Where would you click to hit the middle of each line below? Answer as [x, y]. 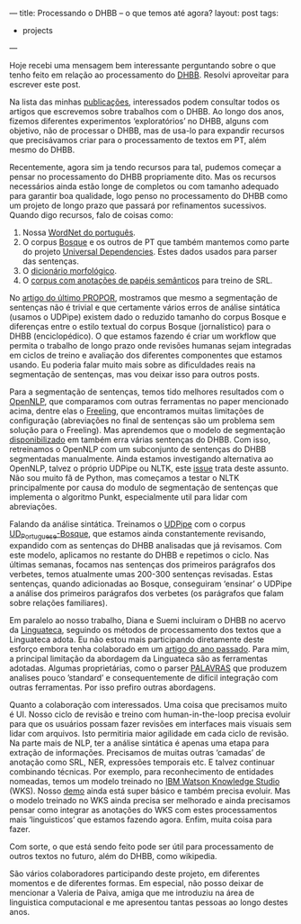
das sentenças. [50, 261]
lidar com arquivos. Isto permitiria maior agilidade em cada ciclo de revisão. [149, 733]
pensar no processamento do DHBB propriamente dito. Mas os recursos [143, 177]
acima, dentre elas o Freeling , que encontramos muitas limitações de [137, 411]
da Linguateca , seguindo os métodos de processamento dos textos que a [145, 630]
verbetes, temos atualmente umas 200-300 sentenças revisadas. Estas [142, 574]
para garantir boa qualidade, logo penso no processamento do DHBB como [149, 196]
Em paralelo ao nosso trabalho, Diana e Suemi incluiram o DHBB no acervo [147, 620]
